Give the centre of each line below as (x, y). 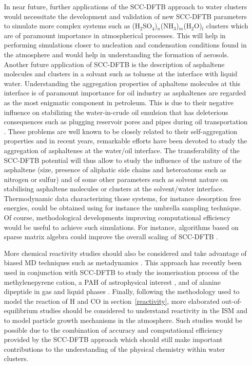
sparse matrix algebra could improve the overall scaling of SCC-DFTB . (111, 237)
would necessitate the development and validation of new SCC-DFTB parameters (126, 16)
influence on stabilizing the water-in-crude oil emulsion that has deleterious (116, 112)
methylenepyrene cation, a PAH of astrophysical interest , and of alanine (112, 282)
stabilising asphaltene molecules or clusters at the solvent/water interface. (114, 189)
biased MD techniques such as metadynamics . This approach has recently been (123, 262)
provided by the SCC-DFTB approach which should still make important (113, 339)
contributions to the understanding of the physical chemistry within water (115, 349)
